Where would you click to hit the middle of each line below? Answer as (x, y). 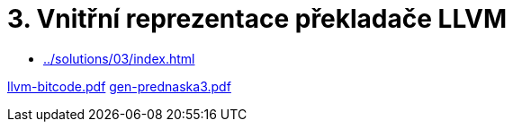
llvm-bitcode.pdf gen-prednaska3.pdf (119, 86)
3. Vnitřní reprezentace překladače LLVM (257, 19)
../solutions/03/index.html (119, 58)
